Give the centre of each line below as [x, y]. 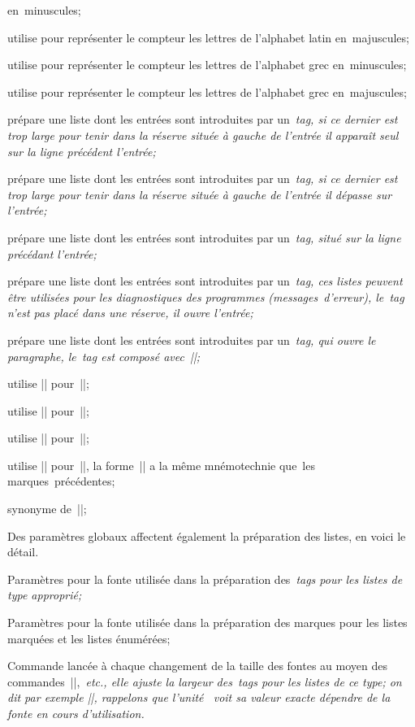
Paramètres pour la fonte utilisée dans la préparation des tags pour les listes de [205, 579]
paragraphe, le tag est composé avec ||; [104, 356]
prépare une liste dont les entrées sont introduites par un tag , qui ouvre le [192, 340]
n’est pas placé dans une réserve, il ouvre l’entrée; [130, 313]
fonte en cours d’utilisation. [76, 713]
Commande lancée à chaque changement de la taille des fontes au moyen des [197, 666]
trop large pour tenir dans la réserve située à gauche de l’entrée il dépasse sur [200, 194]
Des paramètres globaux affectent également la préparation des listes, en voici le [207, 535]
